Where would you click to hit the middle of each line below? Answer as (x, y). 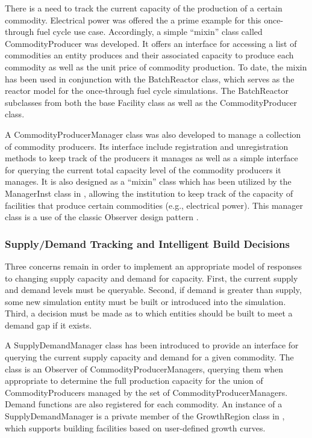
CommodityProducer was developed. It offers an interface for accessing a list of (151, 43)
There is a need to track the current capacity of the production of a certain (144, 8)
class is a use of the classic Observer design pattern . (102, 217)
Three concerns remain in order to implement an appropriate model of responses (153, 266)
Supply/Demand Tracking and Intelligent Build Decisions (147, 243)
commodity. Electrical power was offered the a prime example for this (133, 20)
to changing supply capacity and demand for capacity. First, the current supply (151, 278)
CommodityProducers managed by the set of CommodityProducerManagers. (146, 392)
